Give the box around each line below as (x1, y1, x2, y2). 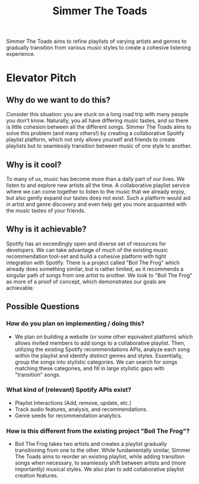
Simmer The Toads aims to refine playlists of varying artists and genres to (6, 38, 187, 45)
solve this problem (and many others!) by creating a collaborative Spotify (6, 130, 185, 137)
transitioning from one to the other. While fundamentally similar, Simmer (14, 446, 191, 454)
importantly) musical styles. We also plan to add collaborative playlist (14, 466, 184, 473)
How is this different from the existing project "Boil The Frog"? (6, 427, 190, 435)
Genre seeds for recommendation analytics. (14, 412, 123, 419)
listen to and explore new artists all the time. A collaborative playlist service (6, 182, 190, 189)
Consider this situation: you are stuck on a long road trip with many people (6, 111, 189, 118)
